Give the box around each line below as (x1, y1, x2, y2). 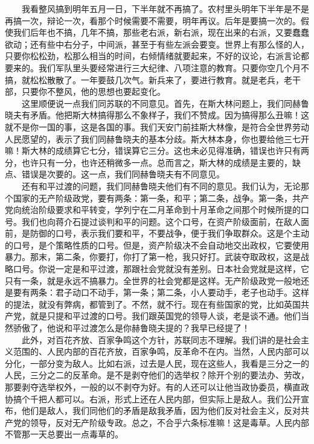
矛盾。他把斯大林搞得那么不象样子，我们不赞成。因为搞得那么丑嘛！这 (30, 109, 309, 121)
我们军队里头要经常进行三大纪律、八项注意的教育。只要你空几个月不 (38, 61, 309, 74)
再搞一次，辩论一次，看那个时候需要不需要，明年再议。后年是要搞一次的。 (5, 14, 301, 27)
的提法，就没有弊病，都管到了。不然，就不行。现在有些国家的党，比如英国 (5, 297, 301, 310)
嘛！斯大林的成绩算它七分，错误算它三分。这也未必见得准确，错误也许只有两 (5, 144, 309, 157)
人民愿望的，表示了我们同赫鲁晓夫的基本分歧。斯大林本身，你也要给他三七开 (5, 132, 309, 145)
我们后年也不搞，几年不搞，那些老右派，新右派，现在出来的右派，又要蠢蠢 (13, 26, 309, 39)
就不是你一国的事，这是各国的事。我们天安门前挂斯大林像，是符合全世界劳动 (5, 120, 309, 133)
